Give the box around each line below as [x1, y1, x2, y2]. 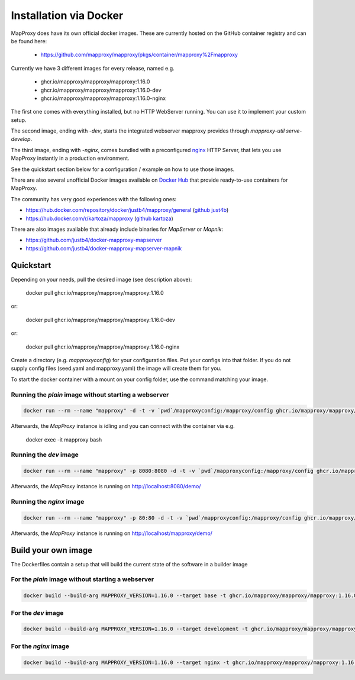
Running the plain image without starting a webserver [11, 391, 169, 399]
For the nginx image [11, 642, 70, 650]
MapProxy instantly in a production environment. [11, 154, 130, 162]
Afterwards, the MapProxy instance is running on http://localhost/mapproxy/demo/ [11, 530, 213, 537]
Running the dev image [11, 450, 79, 459]
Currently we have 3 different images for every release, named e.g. [11, 65, 175, 72]
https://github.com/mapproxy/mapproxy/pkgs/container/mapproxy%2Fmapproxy [40, 51, 238, 59]
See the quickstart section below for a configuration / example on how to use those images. [11, 166, 235, 173]
